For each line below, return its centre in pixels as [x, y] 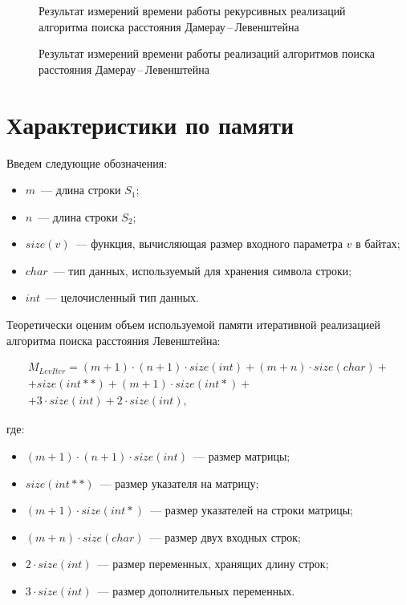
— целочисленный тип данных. [122, 297]
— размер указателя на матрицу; [179, 483]
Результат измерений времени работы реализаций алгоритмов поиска [207, 53]
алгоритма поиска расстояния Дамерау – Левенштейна [169, 26]
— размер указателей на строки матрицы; [252, 510]
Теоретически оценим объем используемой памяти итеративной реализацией [193, 325]
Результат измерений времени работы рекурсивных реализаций [192, 10]
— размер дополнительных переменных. [196, 590]
